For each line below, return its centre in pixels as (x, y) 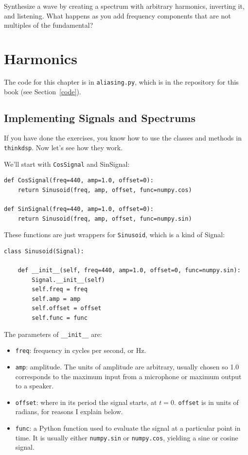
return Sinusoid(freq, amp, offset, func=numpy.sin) (105, 219)
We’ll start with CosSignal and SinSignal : (67, 164)
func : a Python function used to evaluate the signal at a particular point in (128, 428)
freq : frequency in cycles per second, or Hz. (81, 350)
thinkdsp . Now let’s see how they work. (63, 147)
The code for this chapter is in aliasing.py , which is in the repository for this (121, 81)
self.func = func (60, 318)
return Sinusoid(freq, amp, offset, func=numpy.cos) (105, 190)
